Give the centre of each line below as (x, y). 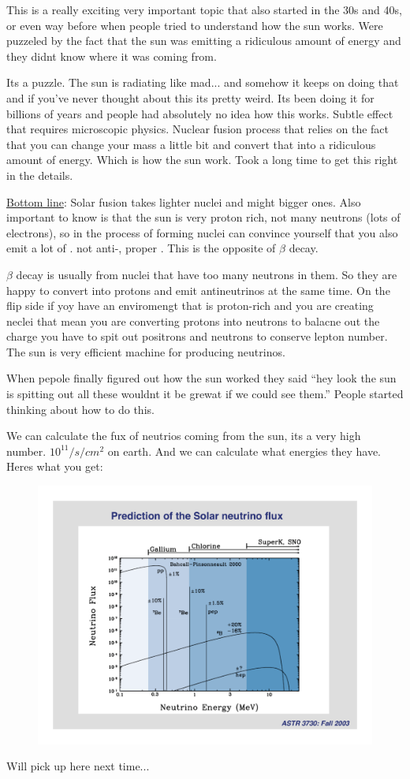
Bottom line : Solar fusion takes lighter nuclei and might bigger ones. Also (184, 201)
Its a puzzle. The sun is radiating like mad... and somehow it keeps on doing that (203, 82)
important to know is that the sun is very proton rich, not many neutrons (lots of (203, 217)
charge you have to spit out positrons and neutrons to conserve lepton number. (197, 336)
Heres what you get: (55, 466)
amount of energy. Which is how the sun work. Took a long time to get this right (202, 160)
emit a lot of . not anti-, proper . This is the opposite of (141, 248)
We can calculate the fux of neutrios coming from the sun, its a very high (184, 436)
